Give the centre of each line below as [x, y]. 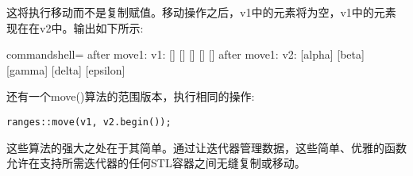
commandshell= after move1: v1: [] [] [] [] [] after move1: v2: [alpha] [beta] [185, 54]
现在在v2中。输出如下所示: [75, 27]
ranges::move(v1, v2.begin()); [89, 122]
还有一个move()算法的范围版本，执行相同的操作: [131, 96]
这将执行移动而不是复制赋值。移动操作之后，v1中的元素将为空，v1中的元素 [201, 12]
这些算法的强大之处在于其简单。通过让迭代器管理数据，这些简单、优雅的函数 [206, 147]
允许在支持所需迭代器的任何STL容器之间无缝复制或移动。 [156, 163]
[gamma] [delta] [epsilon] [66, 69]
